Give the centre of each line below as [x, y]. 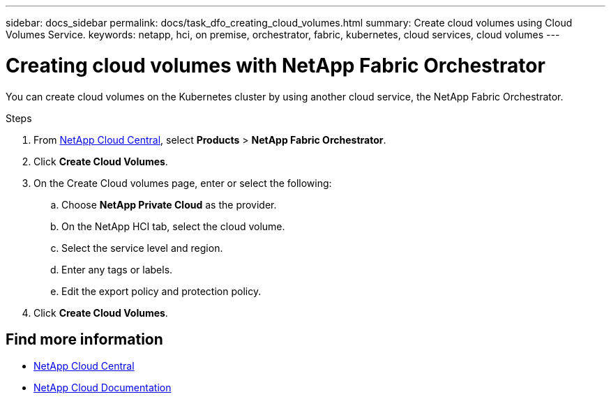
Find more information [84, 339]
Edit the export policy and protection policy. [161, 291]
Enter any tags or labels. [117, 269]
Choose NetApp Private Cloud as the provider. [169, 204]
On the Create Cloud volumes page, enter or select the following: [183, 183]
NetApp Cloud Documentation [103, 388]
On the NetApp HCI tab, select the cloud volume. [173, 226]
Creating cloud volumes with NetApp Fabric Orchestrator [276, 65]
